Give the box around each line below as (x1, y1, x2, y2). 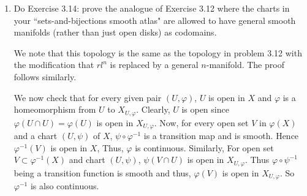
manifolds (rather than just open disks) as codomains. (13, 26, 217, 39)
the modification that (13, 58, 94, 71)
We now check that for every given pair (13, 91, 162, 104)
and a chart (13, 129, 58, 142)
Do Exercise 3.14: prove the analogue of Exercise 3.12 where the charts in (13, 2, 290, 14)
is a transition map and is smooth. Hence (143, 129, 299, 142)
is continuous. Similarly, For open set (135, 141, 274, 154)
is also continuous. (30, 179, 99, 192)
